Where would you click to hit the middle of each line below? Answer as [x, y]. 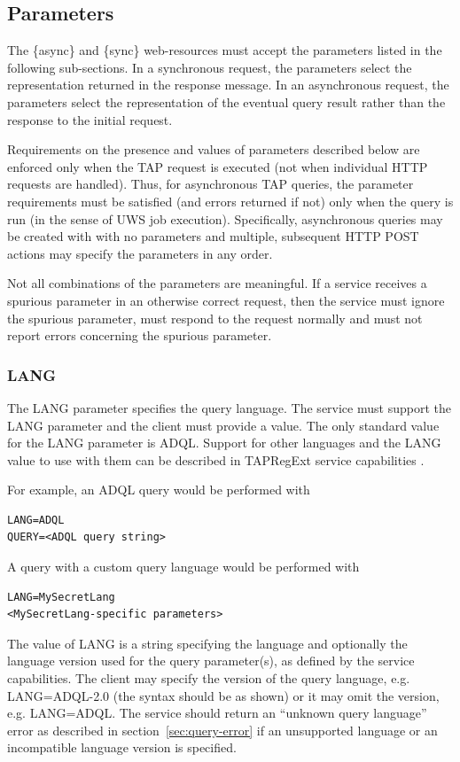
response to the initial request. [90, 119]
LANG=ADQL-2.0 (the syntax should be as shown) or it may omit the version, [223, 695]
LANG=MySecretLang [61, 597]
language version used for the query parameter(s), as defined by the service [211, 661]
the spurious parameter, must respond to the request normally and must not [215, 318]
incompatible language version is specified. [122, 747]
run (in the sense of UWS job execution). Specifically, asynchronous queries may [225, 218]
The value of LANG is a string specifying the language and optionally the [207, 643]
